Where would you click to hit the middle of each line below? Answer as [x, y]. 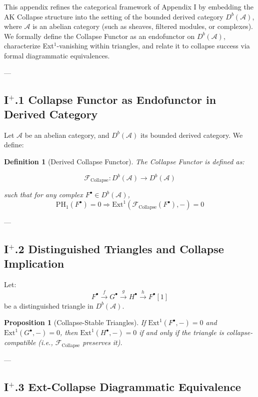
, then [69, 332]
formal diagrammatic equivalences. [57, 55]
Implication [34, 263]
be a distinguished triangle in [49, 305]
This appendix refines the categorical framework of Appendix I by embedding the [129, 6]
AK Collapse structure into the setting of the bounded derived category [114, 16]
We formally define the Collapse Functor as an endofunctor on [99, 36]
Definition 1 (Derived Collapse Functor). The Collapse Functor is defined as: [124, 161]
